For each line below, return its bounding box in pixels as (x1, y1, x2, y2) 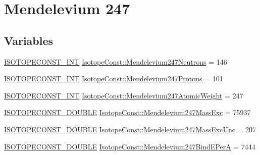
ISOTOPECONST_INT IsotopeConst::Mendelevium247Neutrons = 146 (4, 56, 227, 67)
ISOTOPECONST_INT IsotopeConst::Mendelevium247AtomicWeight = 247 (4, 90, 243, 100)
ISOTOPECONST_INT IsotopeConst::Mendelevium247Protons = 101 (4, 73, 223, 84)
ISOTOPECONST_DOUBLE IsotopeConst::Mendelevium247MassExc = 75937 (4, 107, 251, 118)
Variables (4, 32, 54, 48)
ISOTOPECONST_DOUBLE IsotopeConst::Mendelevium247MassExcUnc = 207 (4, 124, 256, 134)
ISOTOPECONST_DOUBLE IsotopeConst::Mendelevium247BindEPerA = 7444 (4, 141, 255, 151)
